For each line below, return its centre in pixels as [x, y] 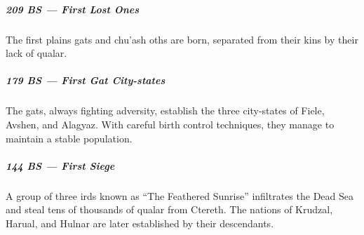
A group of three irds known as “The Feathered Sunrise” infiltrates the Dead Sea [180, 195]
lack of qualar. [36, 53]
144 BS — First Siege [60, 165]
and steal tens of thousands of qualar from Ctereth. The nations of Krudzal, [169, 209]
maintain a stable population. [69, 138]
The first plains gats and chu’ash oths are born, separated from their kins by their [182, 39]
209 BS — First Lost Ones [73, 9]
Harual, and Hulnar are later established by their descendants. [140, 223]
